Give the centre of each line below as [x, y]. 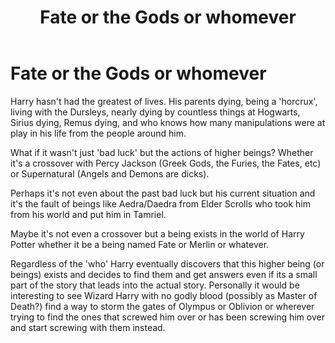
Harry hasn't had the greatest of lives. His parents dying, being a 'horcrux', [164, 101]
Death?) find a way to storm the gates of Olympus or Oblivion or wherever [162, 306]
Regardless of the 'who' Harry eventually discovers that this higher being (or [167, 263]
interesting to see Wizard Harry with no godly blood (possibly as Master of [164, 295]
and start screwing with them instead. [88, 327]
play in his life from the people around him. [98, 133]
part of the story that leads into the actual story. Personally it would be [155, 285]
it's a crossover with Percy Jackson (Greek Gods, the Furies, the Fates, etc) [166, 163]
